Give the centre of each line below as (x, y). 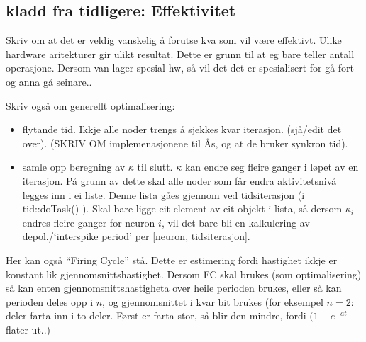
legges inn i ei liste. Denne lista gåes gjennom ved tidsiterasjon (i (163, 194)
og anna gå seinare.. (49, 81)
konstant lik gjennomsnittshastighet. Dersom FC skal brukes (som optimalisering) (184, 274)
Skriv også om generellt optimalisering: (90, 105)
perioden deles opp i (50, 301)
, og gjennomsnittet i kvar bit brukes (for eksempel (213, 301)
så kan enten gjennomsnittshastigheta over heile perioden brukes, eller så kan (174, 288)
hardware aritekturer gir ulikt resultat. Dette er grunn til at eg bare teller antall (180, 53)
